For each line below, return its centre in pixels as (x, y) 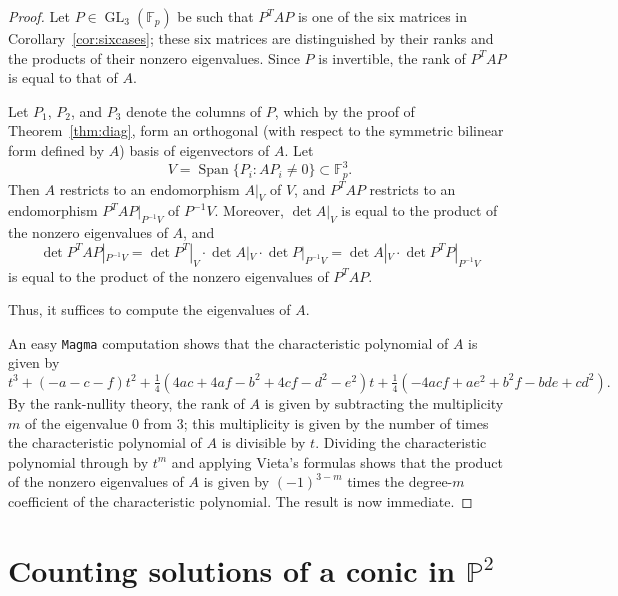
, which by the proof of (344, 110)
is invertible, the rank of (392, 57)
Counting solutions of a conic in (232, 569)
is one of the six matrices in (382, 16)
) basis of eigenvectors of (194, 149)
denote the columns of (194, 110)
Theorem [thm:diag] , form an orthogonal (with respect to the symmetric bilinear (256, 130)
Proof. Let (39, 16)
